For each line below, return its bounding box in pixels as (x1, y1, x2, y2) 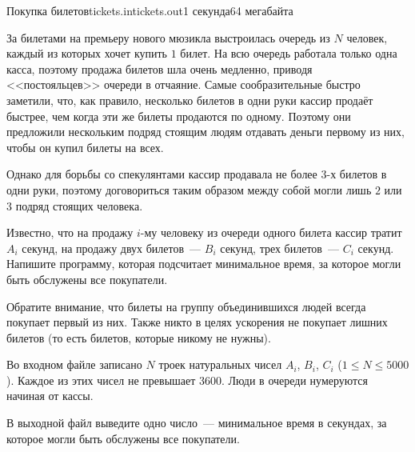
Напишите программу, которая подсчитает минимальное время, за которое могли (6, 255, 401, 272)
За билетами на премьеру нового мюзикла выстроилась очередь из (6, 29, 330, 46)
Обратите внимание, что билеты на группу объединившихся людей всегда (6, 298, 366, 314)
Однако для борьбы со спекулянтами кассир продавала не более (6, 166, 317, 182)
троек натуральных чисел (158, 356, 282, 373)
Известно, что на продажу (6, 224, 134, 241)
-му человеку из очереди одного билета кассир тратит (140, 224, 402, 241)
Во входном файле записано (6, 356, 142, 373)
